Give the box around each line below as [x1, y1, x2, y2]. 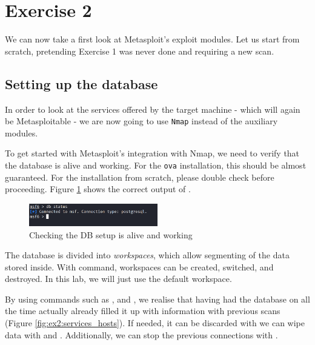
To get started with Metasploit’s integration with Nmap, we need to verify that [5, 147, 300, 159]
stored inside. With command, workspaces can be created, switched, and [5, 260, 274, 273]
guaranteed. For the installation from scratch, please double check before [5, 170, 274, 183]
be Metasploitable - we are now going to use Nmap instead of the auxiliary [5, 115, 278, 127]
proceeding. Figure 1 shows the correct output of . [5, 183, 191, 195]
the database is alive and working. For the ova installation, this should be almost [5, 158, 307, 171]
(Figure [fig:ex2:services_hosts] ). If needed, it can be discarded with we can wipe [5, 317, 305, 329]
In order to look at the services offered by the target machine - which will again [5, 102, 300, 115]
